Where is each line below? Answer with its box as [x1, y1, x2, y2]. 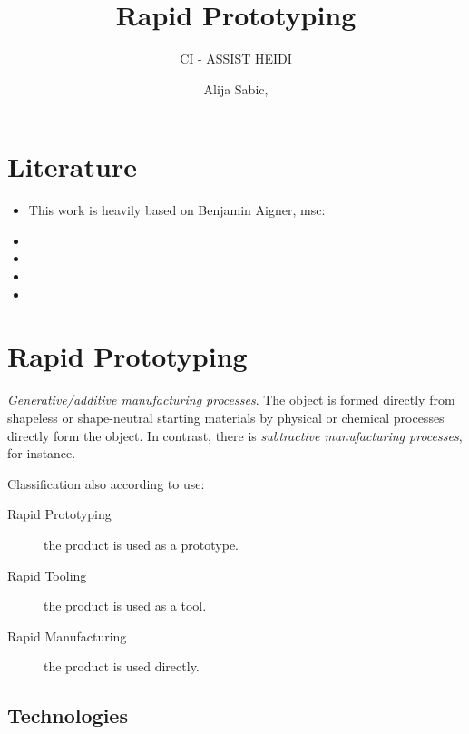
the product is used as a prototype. [44, 534, 239, 553]
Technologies [7, 701, 128, 729]
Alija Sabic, [203, 79, 269, 98]
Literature [7, 148, 137, 185]
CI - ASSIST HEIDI [180, 49, 292, 68]
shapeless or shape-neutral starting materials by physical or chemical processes [7, 407, 445, 426]
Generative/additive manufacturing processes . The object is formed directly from [7, 390, 455, 409]
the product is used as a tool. [44, 596, 207, 615]
